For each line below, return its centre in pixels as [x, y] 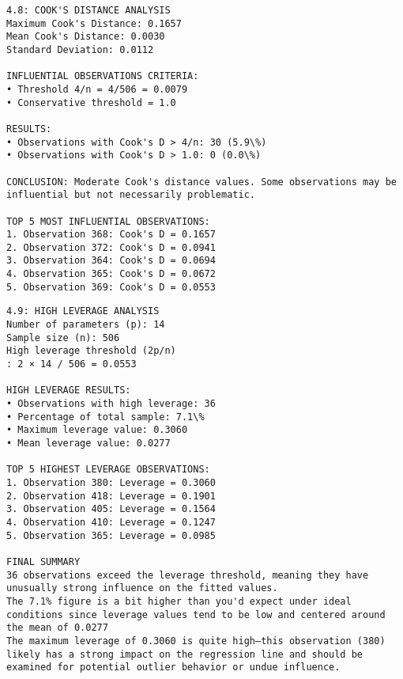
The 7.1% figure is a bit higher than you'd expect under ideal [179, 601]
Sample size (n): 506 [63, 338]
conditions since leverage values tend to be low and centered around [196, 615]
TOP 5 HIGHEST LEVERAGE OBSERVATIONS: [108, 470]
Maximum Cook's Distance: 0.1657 [94, 23]
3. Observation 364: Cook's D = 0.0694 [111, 261]
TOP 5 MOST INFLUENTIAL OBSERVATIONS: [108, 221]
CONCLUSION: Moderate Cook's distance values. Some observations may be [201, 182]
